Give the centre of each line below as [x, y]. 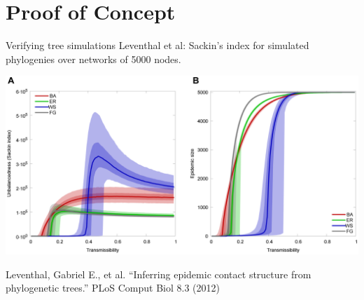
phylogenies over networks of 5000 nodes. [93, 59]
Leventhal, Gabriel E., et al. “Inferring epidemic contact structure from [159, 274]
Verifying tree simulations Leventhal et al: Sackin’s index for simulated [157, 45]
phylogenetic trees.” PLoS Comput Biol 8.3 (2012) [113, 288]
